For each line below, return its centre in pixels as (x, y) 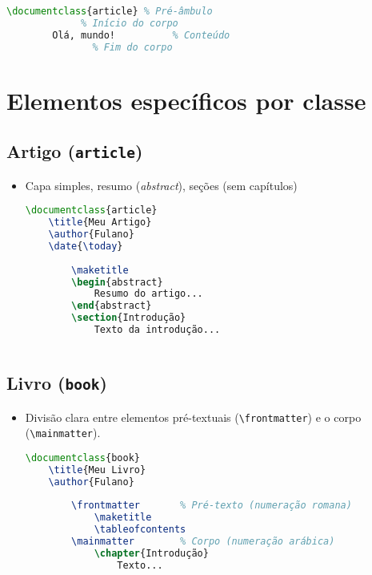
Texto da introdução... (157, 330)
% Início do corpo (130, 23)
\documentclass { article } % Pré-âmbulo (110, 11)
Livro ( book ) (57, 383)
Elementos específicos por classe (186, 100)
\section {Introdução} (129, 318)
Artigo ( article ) (75, 151)
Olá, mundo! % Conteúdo (141, 35)
